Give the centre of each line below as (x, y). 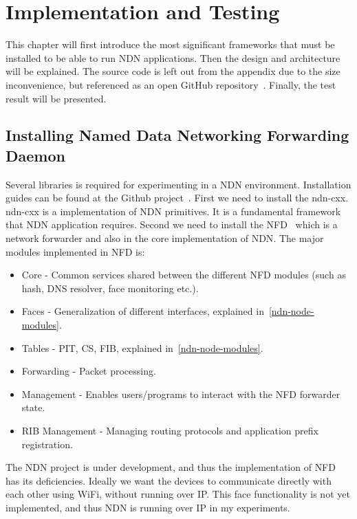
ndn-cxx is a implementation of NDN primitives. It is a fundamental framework (173, 211)
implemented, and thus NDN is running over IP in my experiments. (148, 507)
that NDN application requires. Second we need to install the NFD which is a (172, 224)
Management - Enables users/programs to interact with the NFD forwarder (181, 394)
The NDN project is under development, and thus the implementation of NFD (171, 467)
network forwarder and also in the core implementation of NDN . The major (165, 238)
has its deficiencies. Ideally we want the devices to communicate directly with (169, 480)
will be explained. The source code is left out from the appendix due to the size (173, 71)
